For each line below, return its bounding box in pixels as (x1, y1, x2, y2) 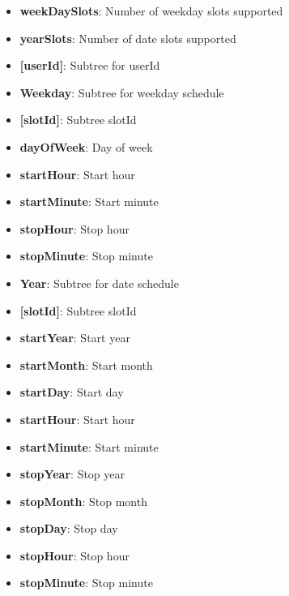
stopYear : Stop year (19, 465, 125, 482)
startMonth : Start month (19, 356, 153, 373)
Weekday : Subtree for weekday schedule (19, 84, 224, 101)
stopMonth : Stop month (19, 492, 147, 509)
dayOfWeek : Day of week (19, 138, 153, 155)
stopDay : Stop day (19, 520, 118, 537)
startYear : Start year (19, 329, 130, 346)
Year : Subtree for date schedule (19, 274, 179, 291)
